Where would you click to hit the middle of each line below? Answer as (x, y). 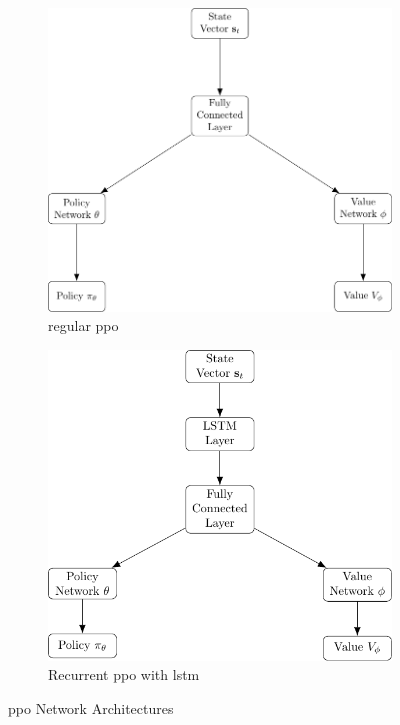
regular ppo (83, 325)
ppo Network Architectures (91, 708)
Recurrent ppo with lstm (124, 674)
